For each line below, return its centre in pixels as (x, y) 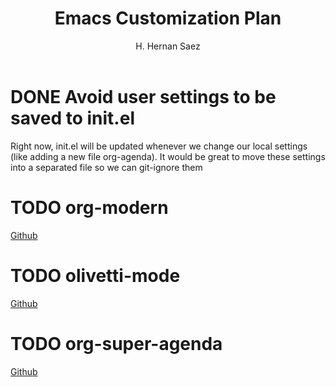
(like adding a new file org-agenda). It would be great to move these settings (168, 156)
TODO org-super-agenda (116, 343)
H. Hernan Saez (168, 46)
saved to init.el (72, 118)
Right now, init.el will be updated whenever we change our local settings (159, 146)
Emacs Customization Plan (168, 18)
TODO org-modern (89, 207)
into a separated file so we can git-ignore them (106, 167)
